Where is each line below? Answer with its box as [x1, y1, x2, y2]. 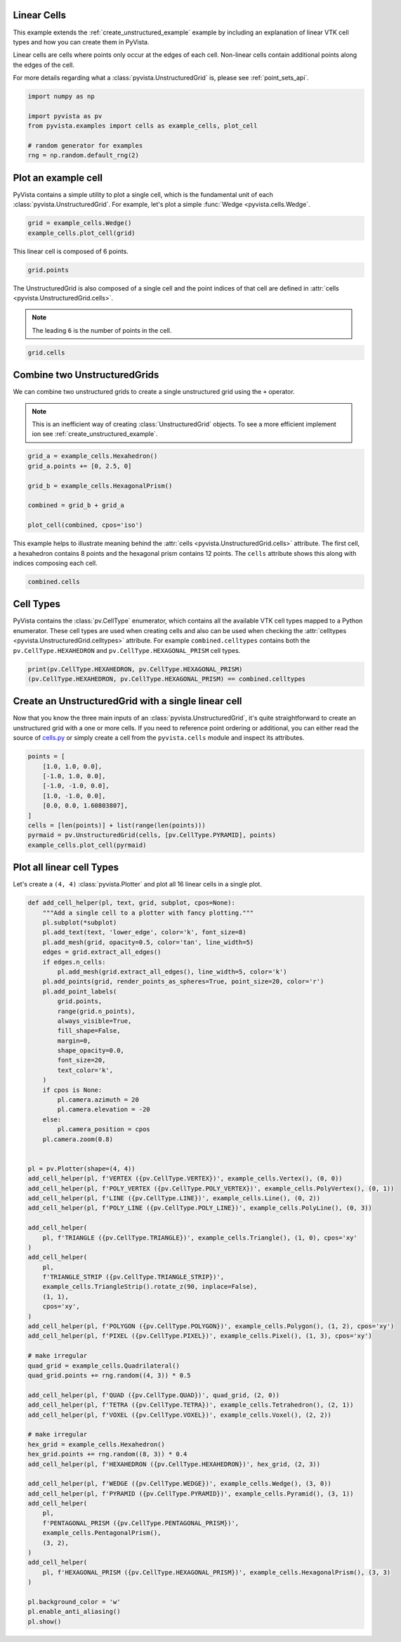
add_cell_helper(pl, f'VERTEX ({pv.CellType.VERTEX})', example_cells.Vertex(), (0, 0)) [27, 1175, 343, 1183]
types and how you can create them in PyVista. [13, 37, 150, 46]
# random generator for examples [27, 141, 143, 150]
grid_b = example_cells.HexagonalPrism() [27, 482, 173, 490]
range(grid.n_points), [57, 1007, 136, 1015]
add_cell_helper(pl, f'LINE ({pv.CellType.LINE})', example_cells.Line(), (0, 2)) [27, 1194, 321, 1202]
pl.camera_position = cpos [57, 1126, 150, 1133]
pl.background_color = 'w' [27, 1598, 121, 1605]
